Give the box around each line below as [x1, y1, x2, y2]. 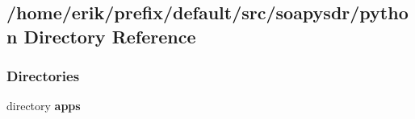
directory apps [6, 97, 81, 114]
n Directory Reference [6, 23, 196, 48]
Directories [6, 66, 80, 86]
